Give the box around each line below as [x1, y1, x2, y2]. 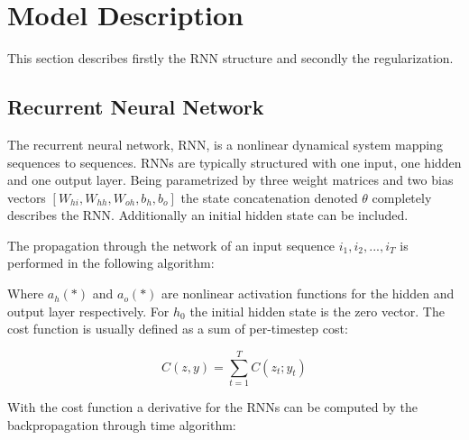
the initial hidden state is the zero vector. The [189, 301, 445, 320]
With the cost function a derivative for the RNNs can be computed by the [7, 397, 418, 416]
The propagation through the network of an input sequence [7, 235, 336, 254]
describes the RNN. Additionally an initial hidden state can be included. [7, 206, 409, 225]
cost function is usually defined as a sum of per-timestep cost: [7, 319, 348, 338]
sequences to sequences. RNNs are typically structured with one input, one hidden [7, 152, 462, 171]
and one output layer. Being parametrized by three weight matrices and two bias [7, 170, 454, 189]
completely [372, 188, 432, 206]
